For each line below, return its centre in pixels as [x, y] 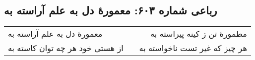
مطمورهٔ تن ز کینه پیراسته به [199, 34]
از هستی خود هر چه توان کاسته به [66, 48]
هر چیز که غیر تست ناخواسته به [193, 48]
